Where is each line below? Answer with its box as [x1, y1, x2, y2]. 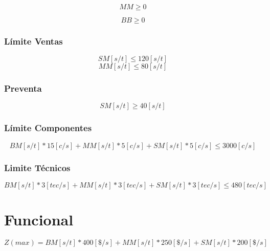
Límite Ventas [4, 34, 63, 47]
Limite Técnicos [4, 161, 71, 174]
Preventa [4, 82, 42, 95]
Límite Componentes [4, 121, 92, 134]
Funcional [4, 209, 74, 230]
